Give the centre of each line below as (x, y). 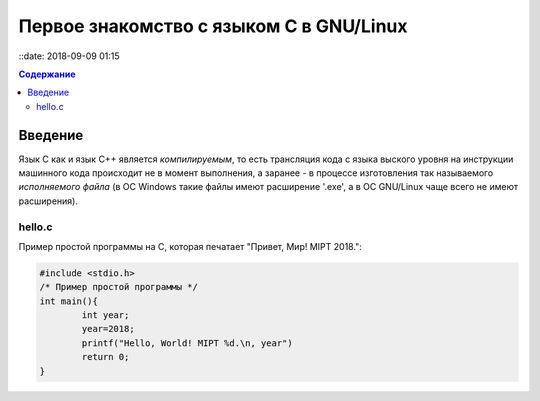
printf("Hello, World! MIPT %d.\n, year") (187, 343)
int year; (105, 315)
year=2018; (108, 329)
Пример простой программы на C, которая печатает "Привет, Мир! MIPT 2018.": (190, 246)
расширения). (48, 201)
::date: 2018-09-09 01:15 (69, 56)
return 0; (105, 357)
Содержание (47, 74)
